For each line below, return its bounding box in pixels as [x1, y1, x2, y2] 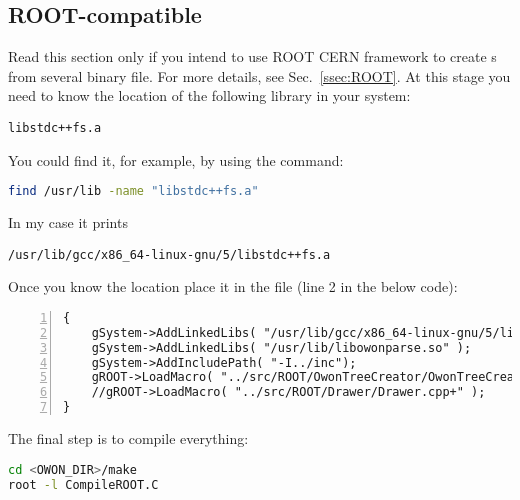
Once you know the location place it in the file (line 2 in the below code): [8, 276, 458, 297]
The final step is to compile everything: [8, 428, 249, 449]
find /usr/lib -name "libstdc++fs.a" [8, 184, 259, 199]
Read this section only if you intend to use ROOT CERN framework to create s [8, 46, 497, 67]
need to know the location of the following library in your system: [8, 85, 411, 106]
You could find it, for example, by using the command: [8, 149, 344, 170]
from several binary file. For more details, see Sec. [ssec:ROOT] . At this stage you [8, 65, 511, 86]
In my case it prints [8, 212, 128, 233]
